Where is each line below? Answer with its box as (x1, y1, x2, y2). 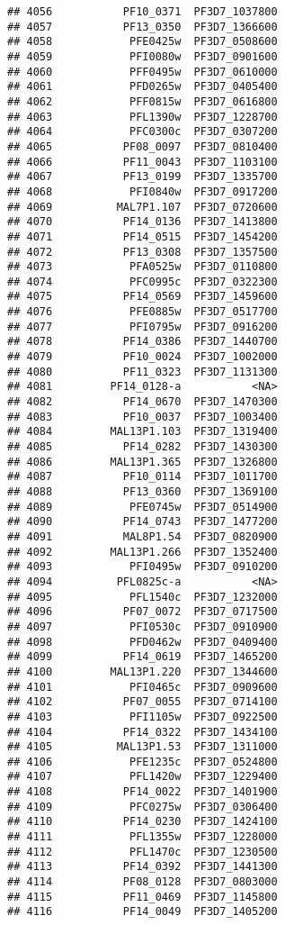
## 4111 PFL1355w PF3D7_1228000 (7, 830, 278, 844)
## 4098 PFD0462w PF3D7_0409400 (7, 635, 278, 648)
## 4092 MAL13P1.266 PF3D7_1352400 (7, 545, 278, 558)
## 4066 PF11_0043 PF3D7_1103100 (7, 155, 278, 168)
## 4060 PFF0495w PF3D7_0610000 (7, 65, 278, 78)
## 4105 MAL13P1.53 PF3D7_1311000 (7, 740, 278, 754)
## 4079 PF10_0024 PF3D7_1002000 (7, 350, 278, 364)
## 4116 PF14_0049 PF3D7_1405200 (7, 905, 278, 919)
